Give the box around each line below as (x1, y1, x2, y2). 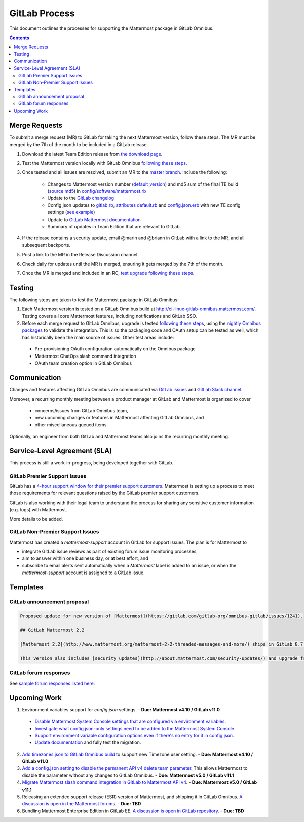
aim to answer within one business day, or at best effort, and (22, 555, 148, 561)
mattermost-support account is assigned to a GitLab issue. (22, 569, 145, 576)
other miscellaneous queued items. (34, 421, 108, 428)
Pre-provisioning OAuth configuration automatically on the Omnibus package (34, 346, 196, 352)
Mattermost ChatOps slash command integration (34, 353, 136, 359)
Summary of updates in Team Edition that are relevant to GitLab (47, 224, 180, 230)
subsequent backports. (22, 242, 71, 248)
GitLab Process (9, 8, 75, 19)
